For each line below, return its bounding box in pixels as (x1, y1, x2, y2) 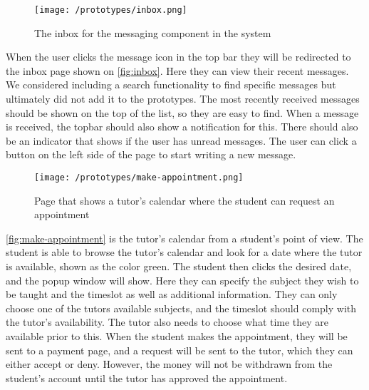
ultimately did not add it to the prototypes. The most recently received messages (6, 91, 360, 106)
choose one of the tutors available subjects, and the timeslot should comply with (6, 300, 357, 315)
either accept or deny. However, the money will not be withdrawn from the (6, 356, 333, 371)
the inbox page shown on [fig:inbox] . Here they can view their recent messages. (6, 63, 349, 78)
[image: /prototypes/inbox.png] (34, 5, 187, 15)
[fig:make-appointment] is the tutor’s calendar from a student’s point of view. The (6, 230, 363, 245)
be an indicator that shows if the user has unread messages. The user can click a (6, 133, 357, 148)
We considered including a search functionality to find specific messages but (6, 77, 336, 92)
